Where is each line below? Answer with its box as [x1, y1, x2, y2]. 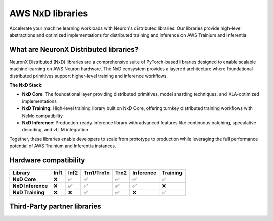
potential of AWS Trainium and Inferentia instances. [9, 143, 116, 149]
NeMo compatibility [22, 113, 63, 119]
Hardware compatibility [9, 156, 85, 164]
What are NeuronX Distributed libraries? [9, 45, 139, 54]
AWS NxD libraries [9, 8, 88, 19]
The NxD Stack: [9, 82, 43, 88]
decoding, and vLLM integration [22, 127, 88, 133]
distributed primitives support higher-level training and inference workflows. [9, 73, 168, 79]
